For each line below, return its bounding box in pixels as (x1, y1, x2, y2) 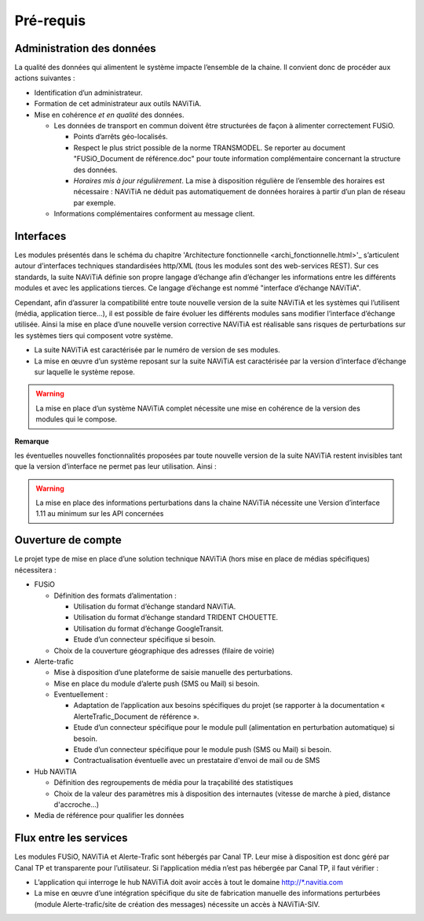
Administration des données (14, 42, 156, 55)
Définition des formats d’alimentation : (53, 591, 177, 600)
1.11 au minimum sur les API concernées (35, 509, 164, 518)
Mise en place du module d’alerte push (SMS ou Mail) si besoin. (53, 679, 260, 688)
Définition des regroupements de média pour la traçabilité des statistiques (53, 778, 294, 787)
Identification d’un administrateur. (34, 87, 143, 98)
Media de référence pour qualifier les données (34, 811, 185, 820)
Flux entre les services (14, 831, 129, 845)
